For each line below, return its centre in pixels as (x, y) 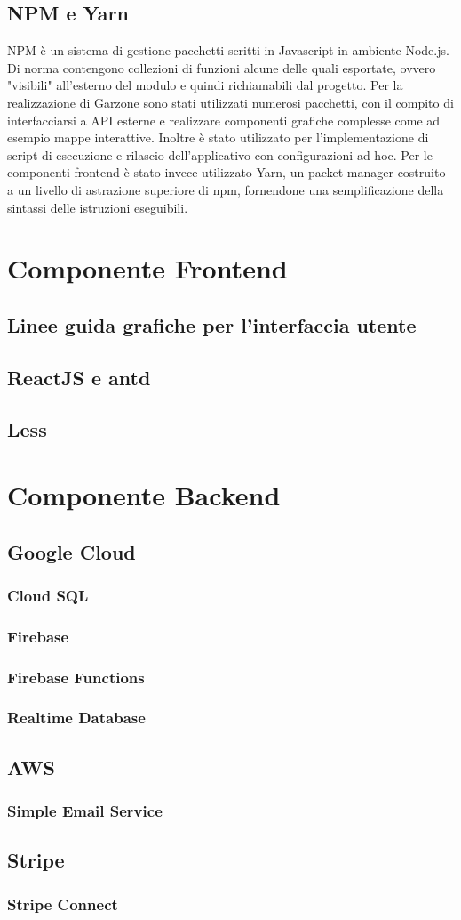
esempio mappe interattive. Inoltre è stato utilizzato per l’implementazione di (218, 137)
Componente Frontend (147, 268)
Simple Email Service (85, 811)
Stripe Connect (63, 904)
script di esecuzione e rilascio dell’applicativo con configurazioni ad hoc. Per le (220, 154)
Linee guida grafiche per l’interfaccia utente (212, 324)
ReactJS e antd (79, 377)
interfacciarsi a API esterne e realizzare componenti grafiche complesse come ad (224, 120)
